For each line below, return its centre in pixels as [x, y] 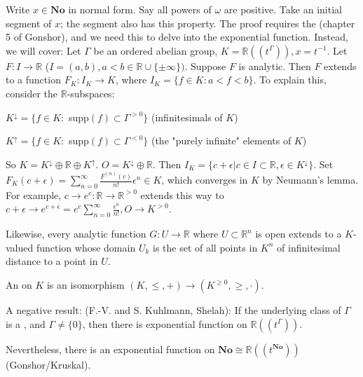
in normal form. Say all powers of [140, 9]
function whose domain [86, 247]
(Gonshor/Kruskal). [48, 364]
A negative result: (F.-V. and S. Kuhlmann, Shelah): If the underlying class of [173, 310]
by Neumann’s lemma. [310, 180]
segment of [29, 23]
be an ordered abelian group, [156, 50]
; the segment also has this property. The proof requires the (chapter [208, 23]
